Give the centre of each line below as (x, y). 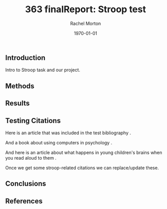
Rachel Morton (86, 23)
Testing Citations (33, 121)
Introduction (25, 58)
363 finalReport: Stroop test (86, 9)
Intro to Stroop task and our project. (43, 70)
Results (18, 103)
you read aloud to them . (31, 158)
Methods (20, 86)
